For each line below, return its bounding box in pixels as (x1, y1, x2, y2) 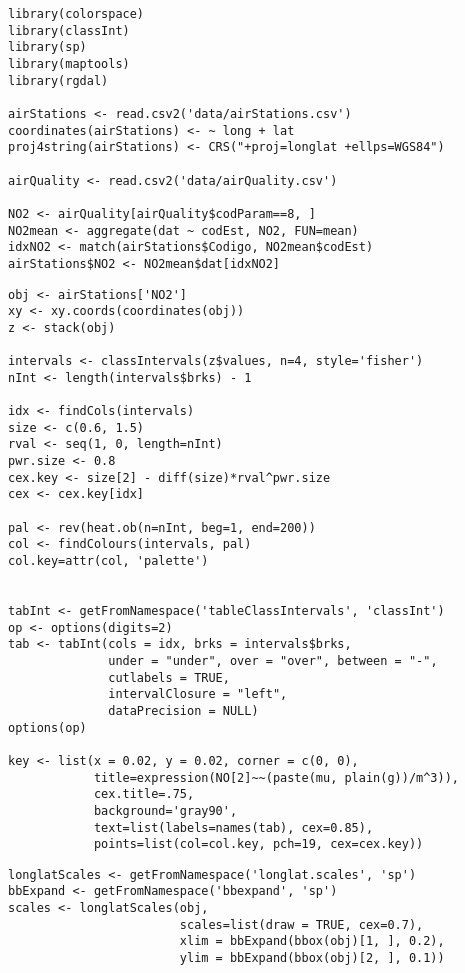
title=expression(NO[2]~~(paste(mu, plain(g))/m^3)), (93, 770, 460, 785)
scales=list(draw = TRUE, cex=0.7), (179, 917, 424, 932)
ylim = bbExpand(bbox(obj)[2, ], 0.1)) (179, 951, 445, 966)
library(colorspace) (8, 7, 145, 21)
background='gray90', (93, 803, 238, 818)
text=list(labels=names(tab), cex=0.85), (93, 820, 374, 835)
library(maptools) (8, 56, 130, 71)
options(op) (8, 720, 87, 735)
